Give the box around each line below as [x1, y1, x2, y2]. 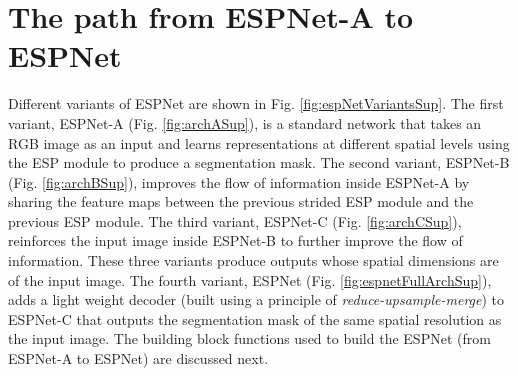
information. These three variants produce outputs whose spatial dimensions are [8, 250, 499, 271]
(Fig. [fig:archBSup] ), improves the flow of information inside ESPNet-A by [8, 171, 470, 192]
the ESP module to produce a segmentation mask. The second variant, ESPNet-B [8, 152, 510, 173]
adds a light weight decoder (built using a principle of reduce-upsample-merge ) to [8, 289, 505, 310]
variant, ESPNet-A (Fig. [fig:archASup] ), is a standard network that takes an [8, 112, 482, 133]
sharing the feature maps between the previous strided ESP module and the [8, 191, 474, 212]
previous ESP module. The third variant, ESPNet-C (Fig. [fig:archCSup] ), [8, 210, 462, 231]
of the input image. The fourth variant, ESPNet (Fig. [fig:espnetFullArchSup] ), [8, 269, 492, 290]
